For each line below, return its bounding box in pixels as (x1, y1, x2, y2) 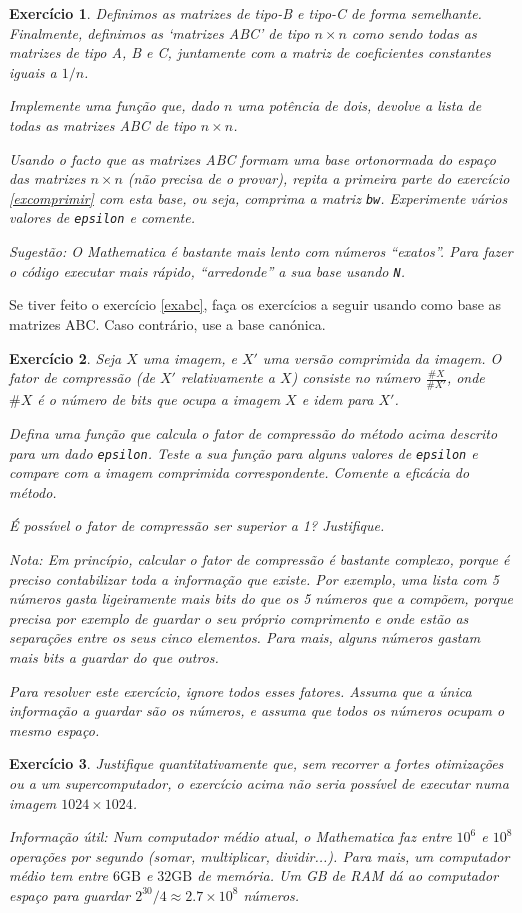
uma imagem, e (142, 347, 237, 368)
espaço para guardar (9, 884, 131, 905)
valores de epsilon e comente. (9, 207, 195, 228)
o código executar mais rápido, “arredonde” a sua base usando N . (9, 260, 405, 281)
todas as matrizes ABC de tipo (9, 114, 196, 135)
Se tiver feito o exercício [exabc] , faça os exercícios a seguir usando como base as (9, 294, 502, 315)
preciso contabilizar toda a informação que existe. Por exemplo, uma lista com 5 (9, 568, 499, 589)
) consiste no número (291, 367, 421, 388)
